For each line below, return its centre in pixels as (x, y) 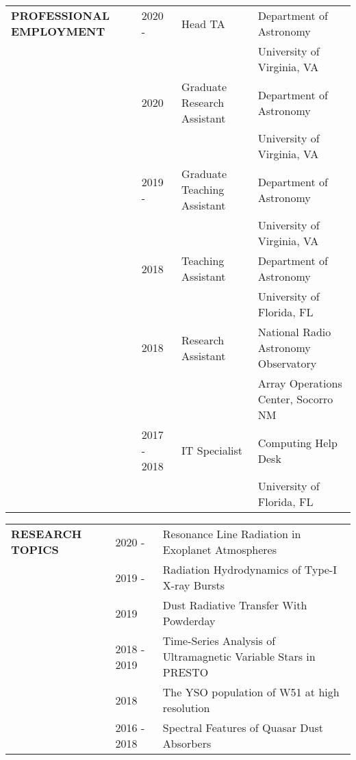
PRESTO (186, 672)
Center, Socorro (295, 399)
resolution (186, 708)
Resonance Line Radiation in (232, 534)
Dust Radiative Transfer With (235, 605)
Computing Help (297, 442)
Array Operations (300, 383)
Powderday (189, 621)
